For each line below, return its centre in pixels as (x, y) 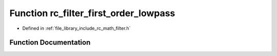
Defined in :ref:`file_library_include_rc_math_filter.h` (76, 28)
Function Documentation (50, 43)
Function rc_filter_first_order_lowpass (92, 13)
